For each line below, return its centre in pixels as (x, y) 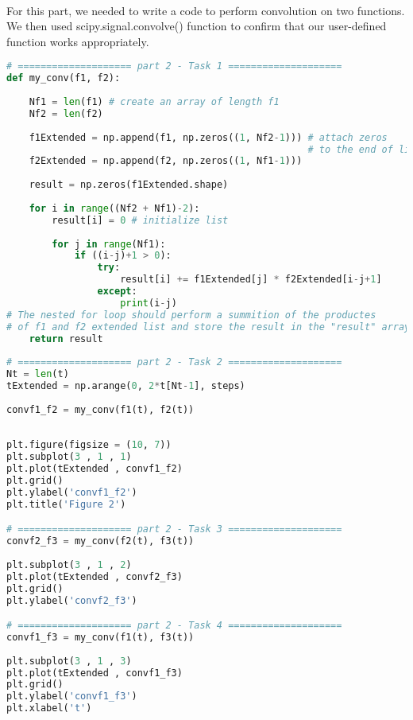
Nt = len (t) (38, 374)
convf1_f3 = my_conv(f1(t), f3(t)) (100, 637)
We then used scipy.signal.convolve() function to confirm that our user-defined (197, 26)
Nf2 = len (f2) (66, 113)
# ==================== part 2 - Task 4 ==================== (174, 626)
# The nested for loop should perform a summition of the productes (191, 315)
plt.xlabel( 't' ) (49, 708)
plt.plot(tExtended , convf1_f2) (95, 469)
